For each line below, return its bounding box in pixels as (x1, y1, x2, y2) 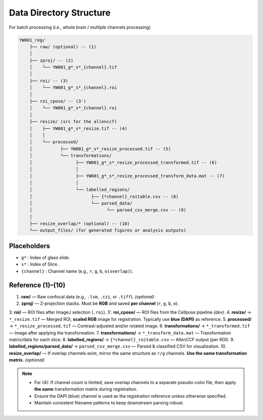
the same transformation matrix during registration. (34, 386, 137, 392)
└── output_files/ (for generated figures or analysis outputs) (29, 227, 187, 233)
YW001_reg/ (19, 37, 45, 43)
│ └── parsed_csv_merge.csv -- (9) (29, 207, 187, 213)
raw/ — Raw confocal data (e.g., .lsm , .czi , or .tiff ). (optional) (21, 294, 154, 299)
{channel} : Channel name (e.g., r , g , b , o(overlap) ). (21, 268, 133, 274)
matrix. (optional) (9, 357, 45, 363)
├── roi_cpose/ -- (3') (29, 99, 86, 104)
